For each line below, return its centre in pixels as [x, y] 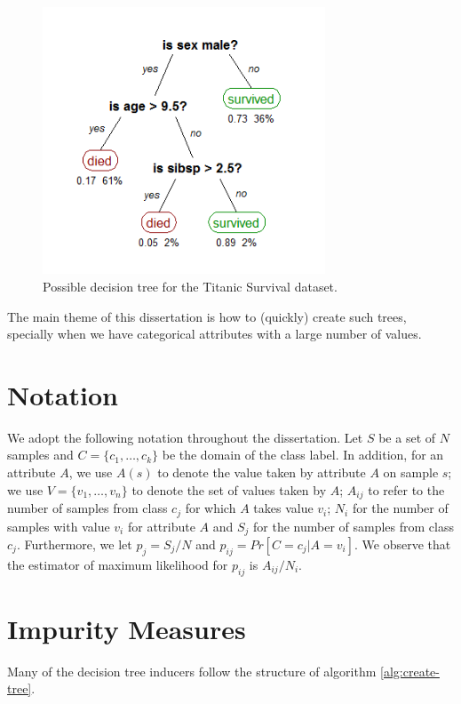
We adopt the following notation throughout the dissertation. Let [185, 437]
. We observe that [402, 544]
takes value [283, 508]
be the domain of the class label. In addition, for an [303, 455]
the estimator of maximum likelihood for [118, 564]
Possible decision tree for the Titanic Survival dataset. [190, 286]
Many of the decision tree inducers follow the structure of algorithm [192, 671]
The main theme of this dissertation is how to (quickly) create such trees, [207, 316]
